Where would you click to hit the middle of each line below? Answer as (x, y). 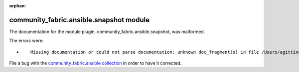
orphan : (18, 6)
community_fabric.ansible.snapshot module (79, 20)
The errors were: (26, 41)
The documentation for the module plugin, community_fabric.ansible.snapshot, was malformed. (107, 32)
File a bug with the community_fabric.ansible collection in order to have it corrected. (95, 63)
